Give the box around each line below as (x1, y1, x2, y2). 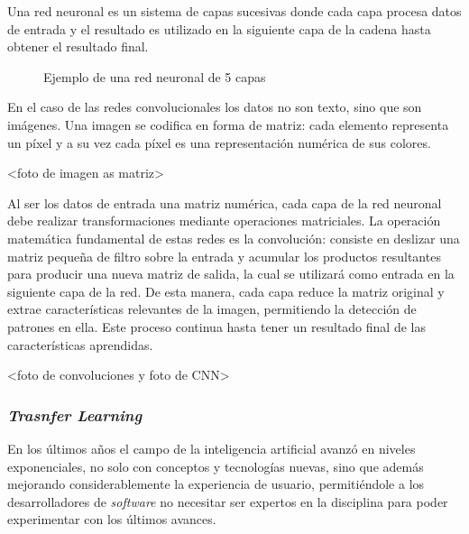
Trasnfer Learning (7, 403, 143, 426)
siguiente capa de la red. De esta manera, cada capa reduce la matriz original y (7, 281, 445, 300)
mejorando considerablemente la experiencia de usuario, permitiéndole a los (7, 474, 425, 493)
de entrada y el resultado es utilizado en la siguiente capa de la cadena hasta (7, 19, 431, 38)
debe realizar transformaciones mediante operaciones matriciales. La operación (7, 211, 441, 230)
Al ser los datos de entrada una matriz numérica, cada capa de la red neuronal (7, 193, 442, 212)
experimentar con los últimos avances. (7, 510, 216, 529)
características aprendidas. (7, 335, 153, 354)
